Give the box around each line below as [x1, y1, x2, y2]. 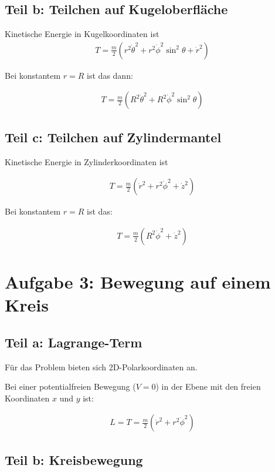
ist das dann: [87, 69, 133, 81]
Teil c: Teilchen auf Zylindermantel [5, 128, 222, 146]
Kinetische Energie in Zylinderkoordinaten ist [5, 155, 168, 168]
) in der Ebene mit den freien [155, 380, 261, 393]
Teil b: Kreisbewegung [5, 450, 143, 468]
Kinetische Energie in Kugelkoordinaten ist [5, 28, 159, 40]
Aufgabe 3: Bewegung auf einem [5, 270, 271, 294]
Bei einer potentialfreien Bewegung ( [5, 380, 136, 393]
